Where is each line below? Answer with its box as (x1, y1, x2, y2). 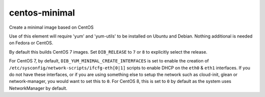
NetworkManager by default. (9, 85, 68, 91)
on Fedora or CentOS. (9, 40, 53, 46)
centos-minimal (9, 7, 76, 18)
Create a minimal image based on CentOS (9, 24, 94, 30)
